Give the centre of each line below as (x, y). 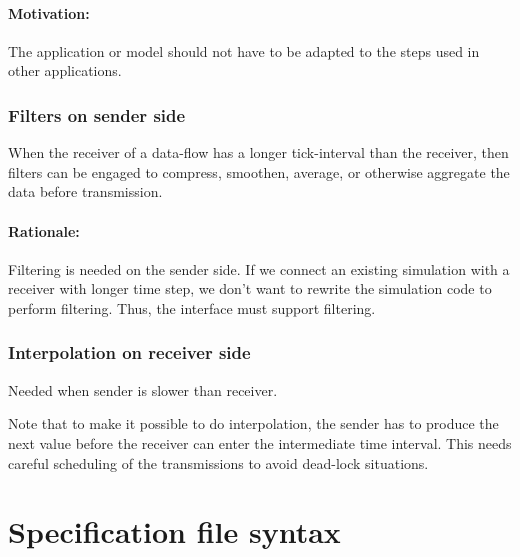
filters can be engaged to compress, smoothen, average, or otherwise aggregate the (259, 171)
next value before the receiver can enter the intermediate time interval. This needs (260, 442)
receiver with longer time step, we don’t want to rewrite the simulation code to (250, 288)
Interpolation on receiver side (129, 352)
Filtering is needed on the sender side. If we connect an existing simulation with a (259, 268)
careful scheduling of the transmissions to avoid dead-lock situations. (218, 462)
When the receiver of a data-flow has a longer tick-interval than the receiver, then (258, 152)
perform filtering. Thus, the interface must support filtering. (192, 307)
